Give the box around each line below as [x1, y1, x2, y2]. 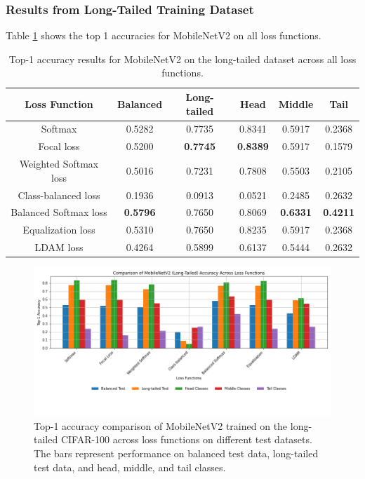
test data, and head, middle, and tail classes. [34, 459, 226, 474]
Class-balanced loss [18, 187, 100, 202]
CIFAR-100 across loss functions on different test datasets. [60, 432, 312, 447]
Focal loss [38, 139, 80, 154]
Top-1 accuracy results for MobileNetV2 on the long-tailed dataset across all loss [8, 51, 357, 66]
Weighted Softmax [19, 156, 99, 171]
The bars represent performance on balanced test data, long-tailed [34, 445, 319, 460]
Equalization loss [22, 222, 95, 237]
